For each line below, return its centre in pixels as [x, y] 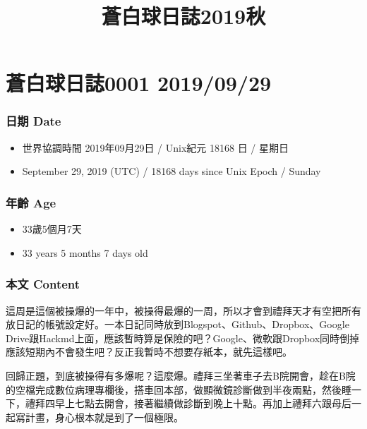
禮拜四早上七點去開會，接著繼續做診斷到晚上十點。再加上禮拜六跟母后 [188, 403]
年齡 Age [31, 202]
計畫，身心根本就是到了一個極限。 [104, 417]
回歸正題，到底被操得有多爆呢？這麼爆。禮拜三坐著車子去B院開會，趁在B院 [181, 375]
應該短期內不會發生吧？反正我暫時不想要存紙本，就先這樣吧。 [149, 352]
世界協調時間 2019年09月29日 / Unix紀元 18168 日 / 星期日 [155, 147]
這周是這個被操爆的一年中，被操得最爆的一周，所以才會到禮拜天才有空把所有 [183, 310]
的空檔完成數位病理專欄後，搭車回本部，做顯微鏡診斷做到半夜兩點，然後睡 [179, 389]
